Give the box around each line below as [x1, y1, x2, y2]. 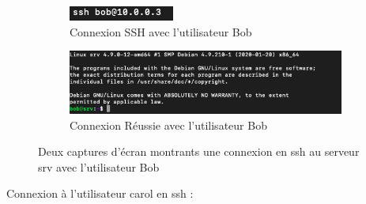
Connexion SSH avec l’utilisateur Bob [70, 23, 252, 40]
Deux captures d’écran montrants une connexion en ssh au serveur [38, 143, 360, 160]
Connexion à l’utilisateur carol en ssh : [6, 185, 194, 202]
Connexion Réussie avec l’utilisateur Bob [70, 116, 267, 133]
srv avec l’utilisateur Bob [38, 158, 160, 175]
